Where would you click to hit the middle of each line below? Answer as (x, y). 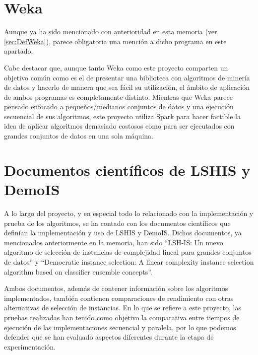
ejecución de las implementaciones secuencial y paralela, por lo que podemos (120, 327)
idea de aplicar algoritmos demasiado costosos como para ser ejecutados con (119, 126)
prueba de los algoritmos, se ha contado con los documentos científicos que (117, 223)
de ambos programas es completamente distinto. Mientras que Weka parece (118, 97)
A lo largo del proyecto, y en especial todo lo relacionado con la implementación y (129, 213)
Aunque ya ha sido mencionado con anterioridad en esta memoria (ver (111, 32)
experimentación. (30, 346)
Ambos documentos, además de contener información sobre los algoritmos (116, 288)
